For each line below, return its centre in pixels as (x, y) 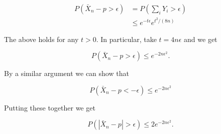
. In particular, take (126, 39)
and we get (201, 39)
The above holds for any (41, 39)
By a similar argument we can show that (67, 73)
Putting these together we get (50, 107)
